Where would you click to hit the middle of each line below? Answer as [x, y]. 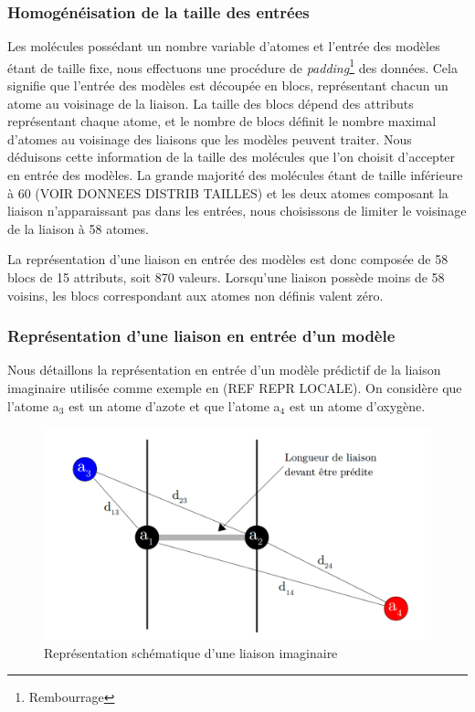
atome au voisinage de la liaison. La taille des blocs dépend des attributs [211, 103]
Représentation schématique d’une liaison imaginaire [191, 652]
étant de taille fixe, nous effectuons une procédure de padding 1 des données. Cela [232, 66]
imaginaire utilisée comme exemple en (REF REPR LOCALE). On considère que [235, 388]
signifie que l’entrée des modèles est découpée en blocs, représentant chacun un [228, 85]
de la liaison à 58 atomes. [78, 228]
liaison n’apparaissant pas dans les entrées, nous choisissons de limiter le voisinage [237, 211]
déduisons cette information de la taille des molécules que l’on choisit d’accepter [232, 157]
